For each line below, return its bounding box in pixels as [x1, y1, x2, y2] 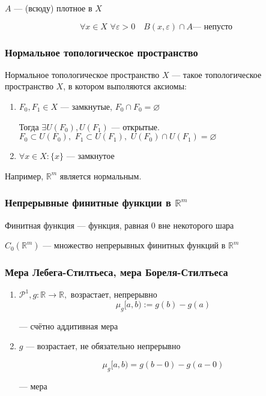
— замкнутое [66, 149, 115, 162]
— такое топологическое [172, 68, 262, 80]
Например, [5, 169, 44, 182]
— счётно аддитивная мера [19, 319, 118, 332]
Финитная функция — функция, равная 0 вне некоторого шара [5, 218, 234, 231]
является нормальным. [59, 169, 142, 182]
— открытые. [111, 120, 160, 133]
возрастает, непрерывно [70, 288, 157, 301]
